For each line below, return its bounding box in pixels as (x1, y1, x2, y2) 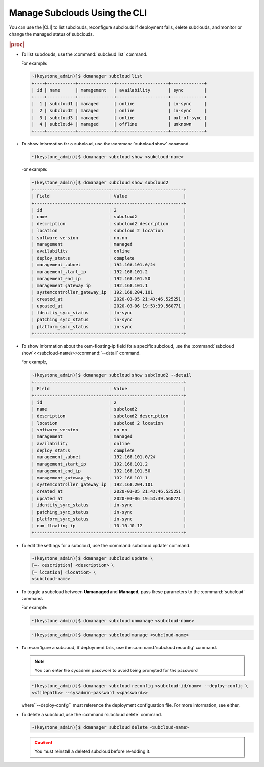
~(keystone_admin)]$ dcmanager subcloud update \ (31, 555, 153, 561)
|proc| (9, 41, 24, 48)
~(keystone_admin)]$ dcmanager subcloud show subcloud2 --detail (31, 372, 192, 378)
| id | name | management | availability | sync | (31, 87, 207, 93)
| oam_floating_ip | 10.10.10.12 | (31, 523, 187, 528)
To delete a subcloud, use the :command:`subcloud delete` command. (21, 711, 162, 717)
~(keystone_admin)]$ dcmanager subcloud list (31, 73, 143, 79)
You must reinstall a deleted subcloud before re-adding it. (34, 748, 151, 754)
